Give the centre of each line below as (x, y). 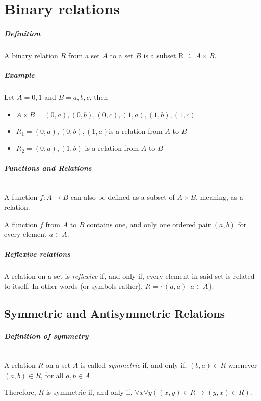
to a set (122, 55)
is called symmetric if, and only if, (134, 365)
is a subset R (164, 55)
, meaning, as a (219, 197)
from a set (84, 55)
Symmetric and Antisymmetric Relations (115, 313)
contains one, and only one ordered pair (149, 224)
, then (99, 97)
